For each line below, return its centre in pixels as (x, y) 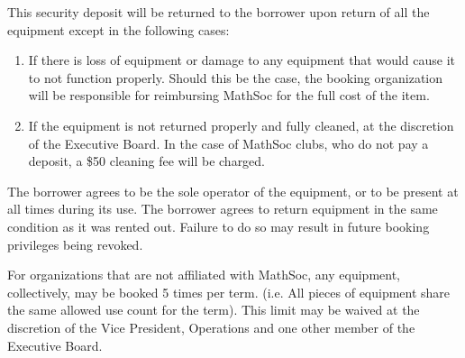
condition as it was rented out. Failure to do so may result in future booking (219, 226)
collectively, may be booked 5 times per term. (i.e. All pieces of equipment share (229, 292)
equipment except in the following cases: (119, 29)
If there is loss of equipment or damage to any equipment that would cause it (242, 60)
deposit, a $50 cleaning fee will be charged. (147, 161)
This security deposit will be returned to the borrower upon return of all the (219, 12)
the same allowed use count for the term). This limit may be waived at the (214, 310)
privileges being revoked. (75, 244)
